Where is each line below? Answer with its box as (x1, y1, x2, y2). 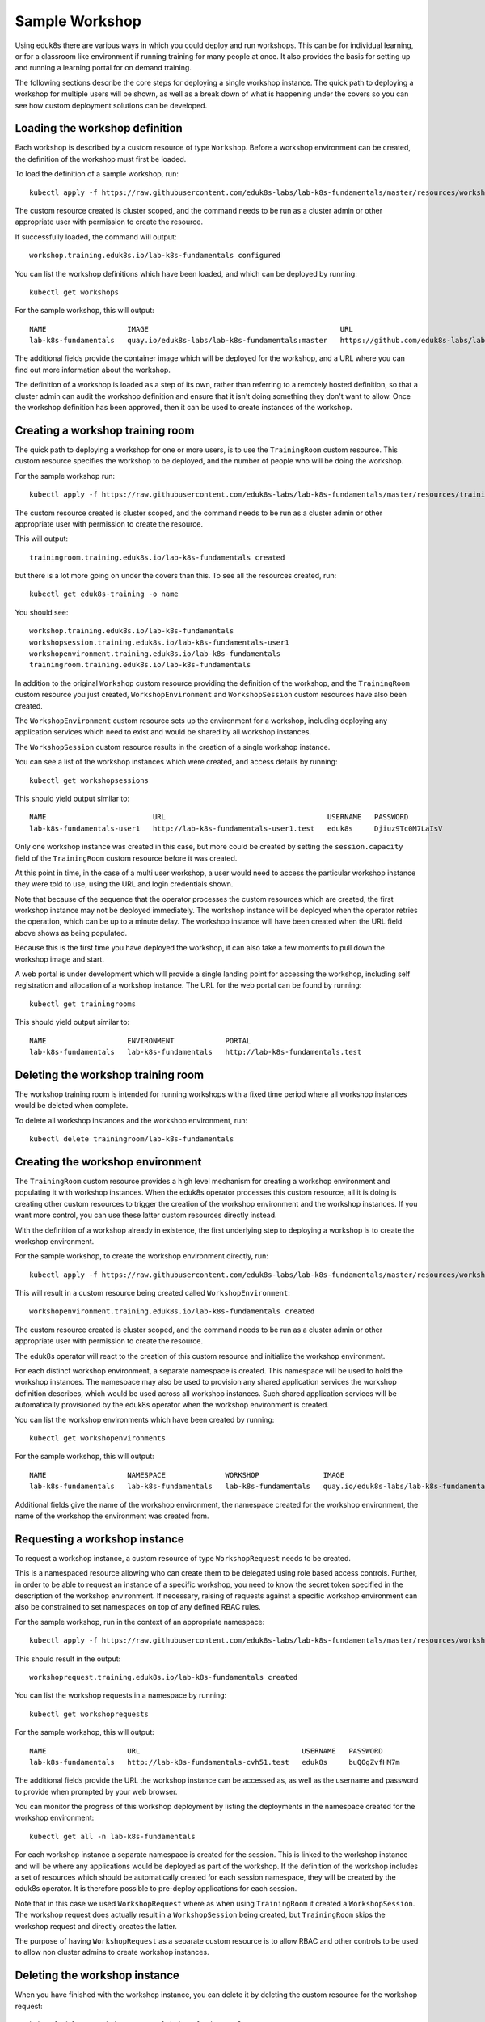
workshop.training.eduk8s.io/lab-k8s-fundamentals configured (29, 251, 281, 260)
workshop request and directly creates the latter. (15, 1921, 178, 1931)
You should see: (15, 607, 69, 617)
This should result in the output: (15, 1654, 121, 1664)
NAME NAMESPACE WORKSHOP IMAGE (29, 1470, 345, 1479)
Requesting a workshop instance (15, 1532, 185, 1546)
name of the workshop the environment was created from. (15, 1511, 209, 1521)
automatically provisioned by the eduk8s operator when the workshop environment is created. (15, 1400, 329, 1410)
